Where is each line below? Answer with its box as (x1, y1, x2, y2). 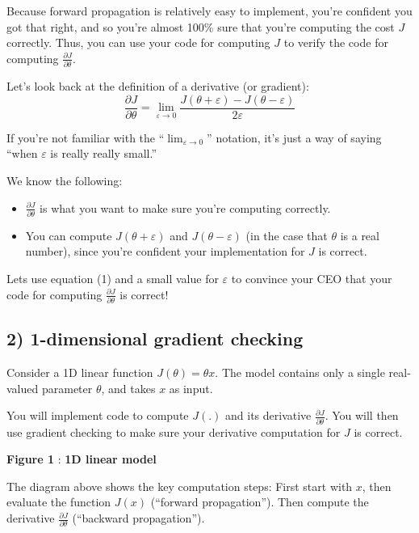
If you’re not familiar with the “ (6, 129, 165, 146)
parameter (41, 379, 93, 396)
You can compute (25, 226, 112, 243)
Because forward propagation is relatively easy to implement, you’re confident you (6, 2, 413, 19)
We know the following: (6, 171, 123, 188)
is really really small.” (50, 145, 157, 162)
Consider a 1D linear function (6, 364, 153, 381)
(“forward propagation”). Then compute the (150, 493, 369, 510)
